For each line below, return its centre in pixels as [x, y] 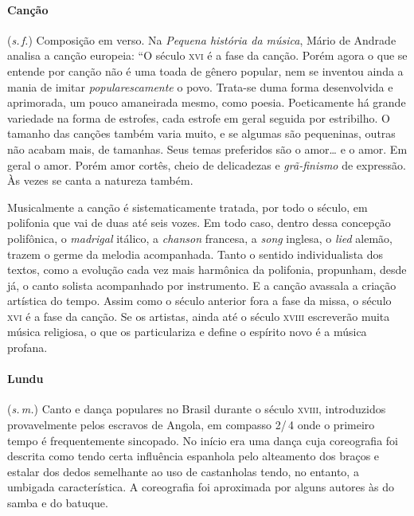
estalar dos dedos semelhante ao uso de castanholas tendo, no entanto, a [183, 471]
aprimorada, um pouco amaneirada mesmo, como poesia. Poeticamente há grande [207, 102]
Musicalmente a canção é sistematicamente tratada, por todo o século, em [187, 207]
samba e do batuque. [58, 503]
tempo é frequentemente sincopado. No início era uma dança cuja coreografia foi [203, 440]
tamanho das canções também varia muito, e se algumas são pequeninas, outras [201, 133]
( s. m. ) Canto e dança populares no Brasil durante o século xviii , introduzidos [197, 409]
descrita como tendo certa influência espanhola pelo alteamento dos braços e [193, 456]
